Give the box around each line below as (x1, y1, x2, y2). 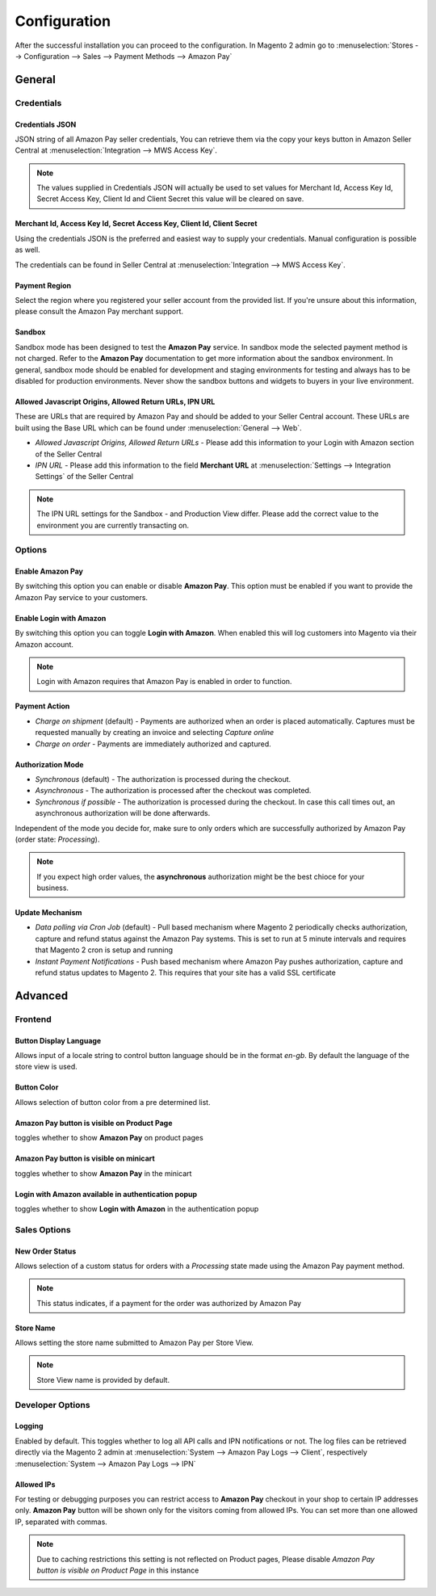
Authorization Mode (15, 759, 84, 769)
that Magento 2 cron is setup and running (35, 945, 174, 955)
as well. (15, 245, 40, 254)
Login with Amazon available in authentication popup (15, 1189, 198, 1199)
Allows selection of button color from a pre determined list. (15, 1097, 211, 1107)
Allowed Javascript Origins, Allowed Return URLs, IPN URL (15, 397, 216, 406)
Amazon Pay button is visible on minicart (15, 1153, 155, 1163)
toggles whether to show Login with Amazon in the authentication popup (15, 1203, 259, 1213)
